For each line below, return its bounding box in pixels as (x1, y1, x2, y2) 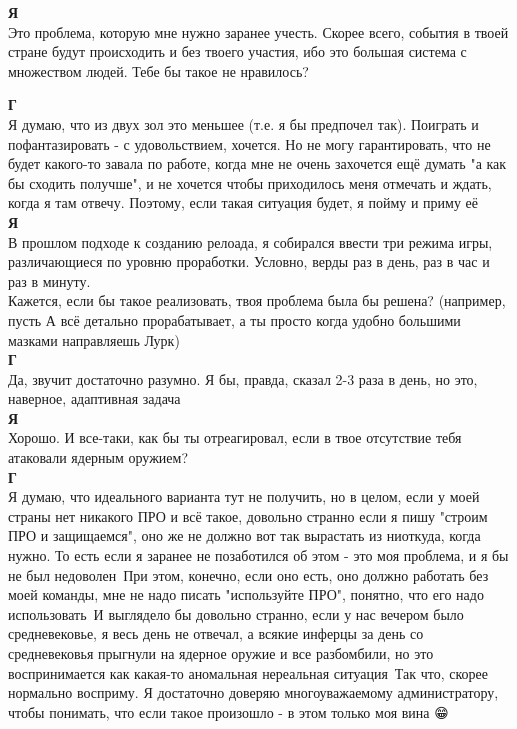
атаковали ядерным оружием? (8, 447, 189, 468)
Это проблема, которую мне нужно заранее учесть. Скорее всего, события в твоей (8, 21, 509, 42)
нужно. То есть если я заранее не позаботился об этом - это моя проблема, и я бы (8, 545, 509, 566)
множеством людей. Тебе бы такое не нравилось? (8, 60, 309, 81)
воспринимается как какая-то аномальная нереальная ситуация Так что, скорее (8, 662, 488, 683)
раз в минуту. (8, 270, 91, 291)
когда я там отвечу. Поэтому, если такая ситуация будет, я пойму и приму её (8, 192, 479, 213)
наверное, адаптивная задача (8, 388, 181, 409)
